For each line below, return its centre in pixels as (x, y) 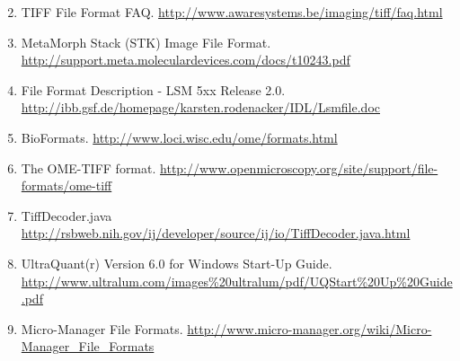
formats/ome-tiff (66, 185)
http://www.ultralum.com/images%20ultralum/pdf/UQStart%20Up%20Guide (237, 281)
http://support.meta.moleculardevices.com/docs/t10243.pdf (186, 60)
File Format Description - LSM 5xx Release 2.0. (153, 89)
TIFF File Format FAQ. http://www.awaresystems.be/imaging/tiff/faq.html (232, 12)
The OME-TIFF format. (88, 167)
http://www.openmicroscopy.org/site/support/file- (299, 167)
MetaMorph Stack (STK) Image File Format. (146, 42)
